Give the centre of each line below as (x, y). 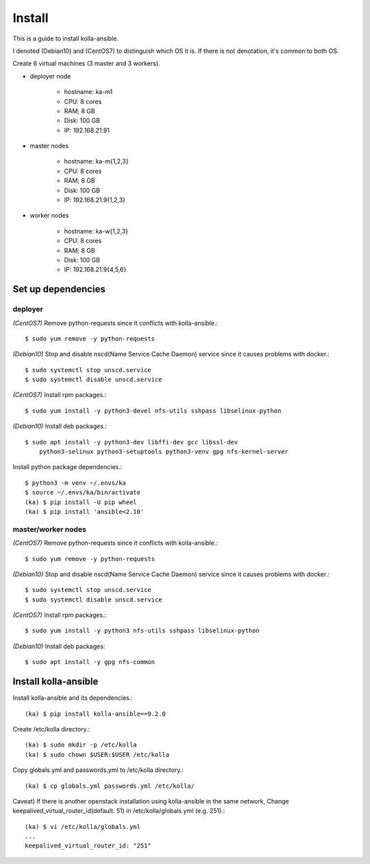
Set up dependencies (59, 289)
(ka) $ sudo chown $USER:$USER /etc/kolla (97, 754)
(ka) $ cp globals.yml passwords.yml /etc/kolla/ (110, 786)
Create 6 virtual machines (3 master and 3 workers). (86, 64)
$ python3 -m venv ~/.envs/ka (76, 483)
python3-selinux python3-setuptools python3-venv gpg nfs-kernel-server (164, 452)
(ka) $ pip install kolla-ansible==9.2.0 (95, 714)
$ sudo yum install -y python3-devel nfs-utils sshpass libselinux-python (153, 411)
